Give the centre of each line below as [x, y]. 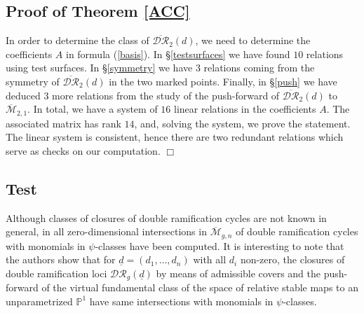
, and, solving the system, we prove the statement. [242, 123]
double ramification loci [56, 273]
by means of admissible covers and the [238, 273]
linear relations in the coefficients [245, 109]
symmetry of [33, 81]
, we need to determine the [253, 40]
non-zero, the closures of [292, 259]
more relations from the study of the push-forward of [166, 95]
